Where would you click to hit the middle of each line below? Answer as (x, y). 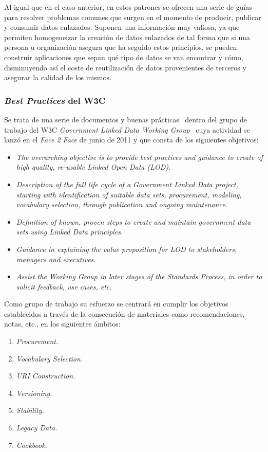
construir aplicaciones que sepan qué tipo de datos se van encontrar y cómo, (124, 57)
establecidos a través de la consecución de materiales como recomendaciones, (125, 313)
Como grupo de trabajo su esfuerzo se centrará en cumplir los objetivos (116, 304)
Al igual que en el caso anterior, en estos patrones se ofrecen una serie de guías (128, 7)
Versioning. (34, 393)
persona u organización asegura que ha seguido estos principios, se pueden (121, 47)
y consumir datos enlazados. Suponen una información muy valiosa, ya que (122, 27)
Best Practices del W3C (55, 100)
